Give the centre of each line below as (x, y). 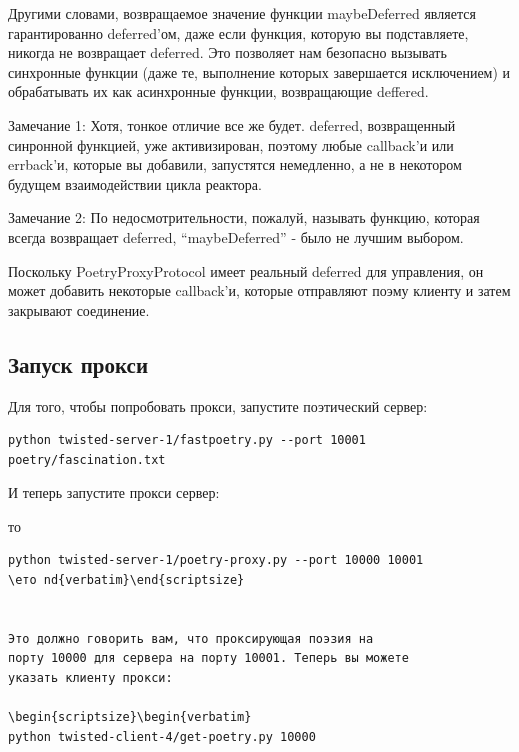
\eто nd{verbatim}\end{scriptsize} (126, 580)
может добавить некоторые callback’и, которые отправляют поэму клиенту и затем (259, 290)
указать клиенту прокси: (90, 678)
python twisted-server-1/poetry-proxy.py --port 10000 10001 (216, 560)
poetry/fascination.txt (87, 459)
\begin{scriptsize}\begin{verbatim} (130, 717)
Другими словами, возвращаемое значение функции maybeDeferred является (242, 13)
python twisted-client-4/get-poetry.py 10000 (162, 736)
